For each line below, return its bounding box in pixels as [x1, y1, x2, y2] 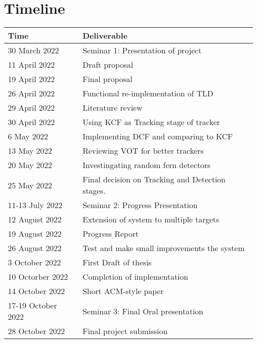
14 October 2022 [8, 285, 65, 297]
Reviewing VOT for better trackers [83, 145, 204, 157]
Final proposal [83, 73, 133, 85]
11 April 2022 [8, 59, 55, 71]
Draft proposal [83, 59, 133, 71]
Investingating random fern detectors [83, 159, 211, 171]
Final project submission [83, 325, 168, 337]
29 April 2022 [8, 102, 55, 114]
